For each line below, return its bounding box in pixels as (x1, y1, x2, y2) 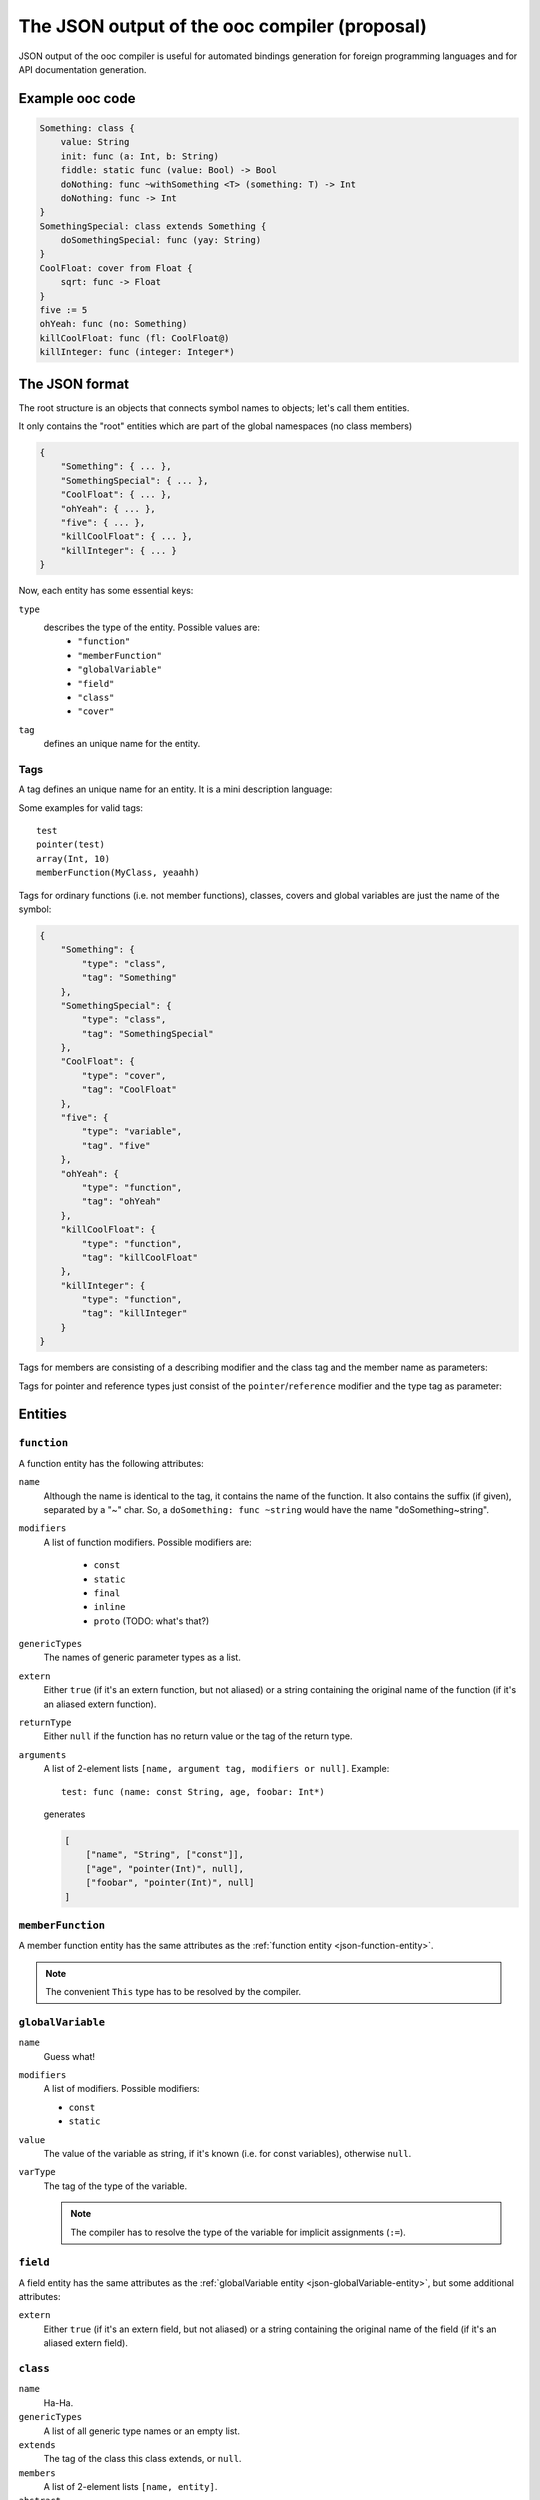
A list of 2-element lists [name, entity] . (43, 2481, 218, 2493)
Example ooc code (18, 90, 136, 107)
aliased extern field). (43, 2337, 129, 2349)
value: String (60, 136, 130, 148)
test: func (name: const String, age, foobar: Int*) (61, 1786, 325, 1797)
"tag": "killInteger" (81, 1308, 188, 1319)
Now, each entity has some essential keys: (18, 585, 194, 597)
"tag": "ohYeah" (81, 1196, 162, 1207)
